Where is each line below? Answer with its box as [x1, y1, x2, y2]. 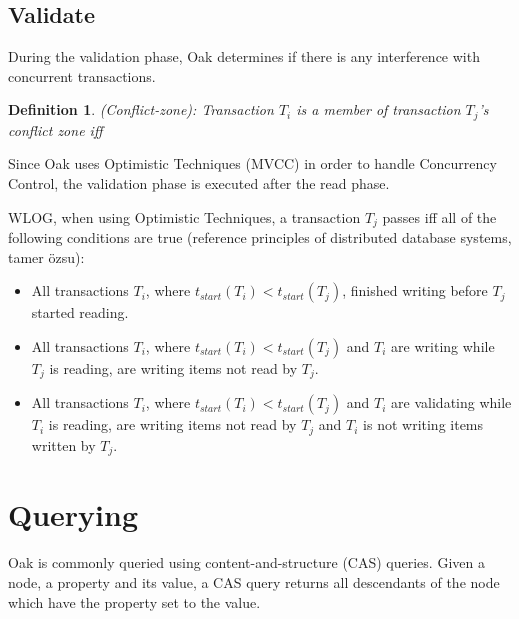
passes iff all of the [382, 206, 497, 227]
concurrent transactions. [8, 65, 156, 86]
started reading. [31, 302, 129, 323]
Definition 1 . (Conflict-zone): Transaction [8, 99, 274, 120]
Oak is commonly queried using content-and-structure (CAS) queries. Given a [8, 552, 485, 573]
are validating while [391, 392, 512, 413]
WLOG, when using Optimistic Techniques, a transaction [8, 206, 361, 227]
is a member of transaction [296, 99, 461, 120]
